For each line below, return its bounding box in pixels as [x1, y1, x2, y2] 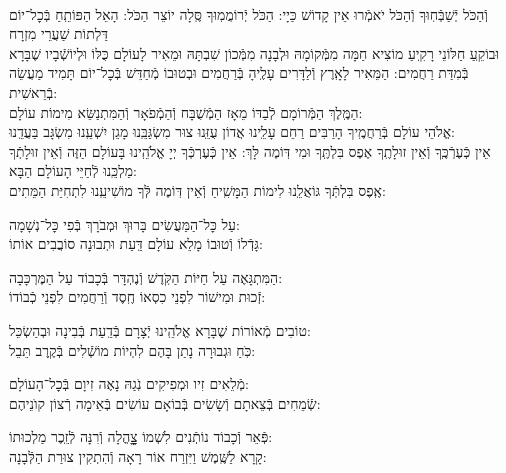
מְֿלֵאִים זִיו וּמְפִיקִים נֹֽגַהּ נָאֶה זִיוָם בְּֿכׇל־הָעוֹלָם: [9, 373, 249, 394]
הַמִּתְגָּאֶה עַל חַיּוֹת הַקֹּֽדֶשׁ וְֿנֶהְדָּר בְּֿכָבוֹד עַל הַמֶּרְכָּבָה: [9, 266, 283, 287]
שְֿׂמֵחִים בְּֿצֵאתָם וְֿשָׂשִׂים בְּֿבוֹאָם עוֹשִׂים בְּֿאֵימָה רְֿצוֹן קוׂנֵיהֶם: [9, 392, 321, 413]
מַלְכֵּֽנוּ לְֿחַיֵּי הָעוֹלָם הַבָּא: [9, 160, 137, 181]
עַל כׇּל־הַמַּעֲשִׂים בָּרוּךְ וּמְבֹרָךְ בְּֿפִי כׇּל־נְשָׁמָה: [9, 213, 240, 234]
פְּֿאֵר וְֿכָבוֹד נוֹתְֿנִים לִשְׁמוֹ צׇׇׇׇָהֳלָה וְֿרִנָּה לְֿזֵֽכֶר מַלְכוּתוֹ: [9, 426, 273, 447]
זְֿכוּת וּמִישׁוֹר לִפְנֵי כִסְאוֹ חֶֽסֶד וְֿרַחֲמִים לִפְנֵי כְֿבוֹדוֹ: [9, 286, 266, 307]
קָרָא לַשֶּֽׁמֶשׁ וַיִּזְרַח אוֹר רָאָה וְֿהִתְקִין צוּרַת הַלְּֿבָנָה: [9, 445, 267, 466]
